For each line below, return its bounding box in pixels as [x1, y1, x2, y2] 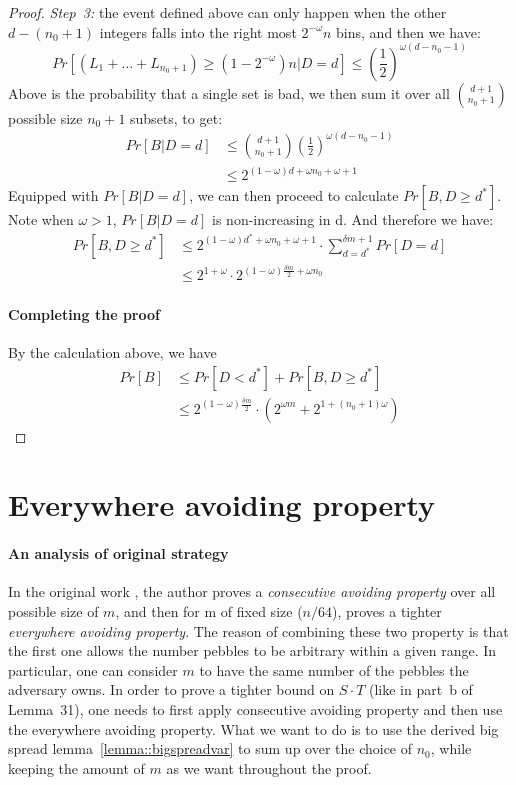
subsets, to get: [130, 107, 223, 128]
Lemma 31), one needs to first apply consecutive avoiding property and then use [8, 699, 503, 720]
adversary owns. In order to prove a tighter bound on [8, 679, 335, 700]
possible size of [8, 601, 99, 622]
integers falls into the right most [99, 21, 297, 42]
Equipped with [8, 185, 99, 206]
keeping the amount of [8, 757, 145, 778]
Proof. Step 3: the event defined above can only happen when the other [8, 2, 447, 22]
